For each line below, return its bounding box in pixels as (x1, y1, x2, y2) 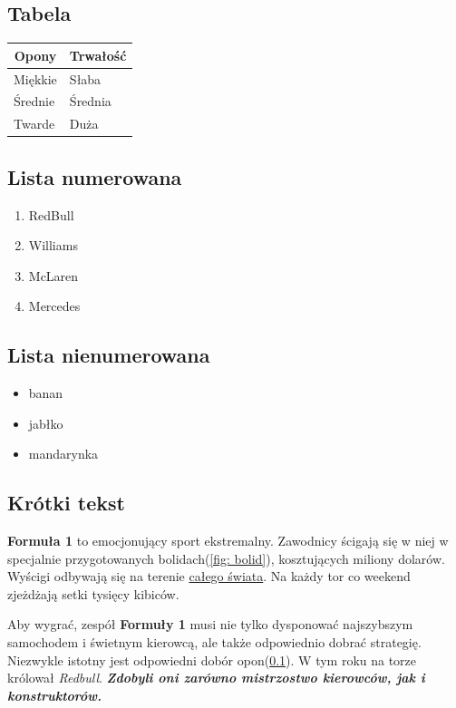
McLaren (28, 266, 79, 285)
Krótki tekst (7, 489, 125, 517)
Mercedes (28, 296, 81, 315)
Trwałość (69, 45, 127, 64)
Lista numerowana (7, 162, 182, 190)
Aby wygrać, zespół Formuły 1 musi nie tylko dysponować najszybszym (7, 615, 413, 634)
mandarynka (28, 444, 99, 463)
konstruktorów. (7, 685, 102, 704)
